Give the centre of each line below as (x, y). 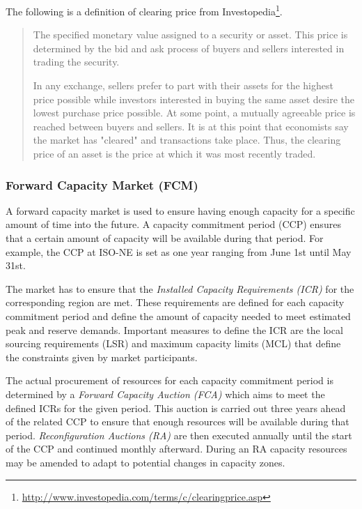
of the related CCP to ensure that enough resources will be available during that (178, 421)
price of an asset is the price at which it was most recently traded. (174, 153)
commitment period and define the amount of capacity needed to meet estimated (178, 316)
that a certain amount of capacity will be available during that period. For (165, 238)
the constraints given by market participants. (102, 357)
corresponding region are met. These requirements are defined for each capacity (175, 302)
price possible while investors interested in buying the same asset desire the (194, 99)
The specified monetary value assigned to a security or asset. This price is (190, 35)
